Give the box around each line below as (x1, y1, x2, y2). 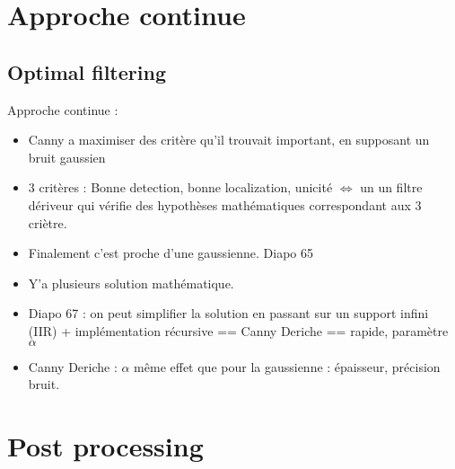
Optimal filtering (7, 58, 166, 85)
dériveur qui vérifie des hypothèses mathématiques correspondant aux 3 (28, 195, 422, 214)
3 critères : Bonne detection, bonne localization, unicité (28, 178, 333, 197)
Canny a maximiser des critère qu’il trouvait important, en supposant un (28, 130, 430, 149)
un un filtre (360, 178, 423, 197)
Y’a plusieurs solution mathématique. (28, 273, 234, 292)
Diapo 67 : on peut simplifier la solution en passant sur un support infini (28, 304, 429, 323)
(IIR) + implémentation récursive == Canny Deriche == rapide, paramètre (28, 321, 449, 340)
